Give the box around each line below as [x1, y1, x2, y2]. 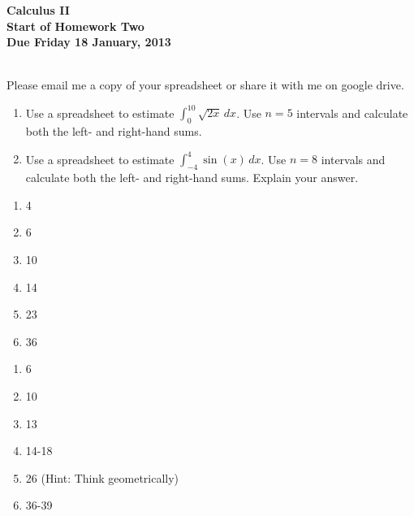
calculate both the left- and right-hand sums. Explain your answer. [25, 169, 359, 186]
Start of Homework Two [6, 17, 144, 34]
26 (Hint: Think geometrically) [25, 469, 179, 486]
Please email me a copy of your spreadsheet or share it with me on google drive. [6, 76, 404, 93]
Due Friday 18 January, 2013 [6, 33, 171, 50]
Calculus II [6, 2, 70, 18]
